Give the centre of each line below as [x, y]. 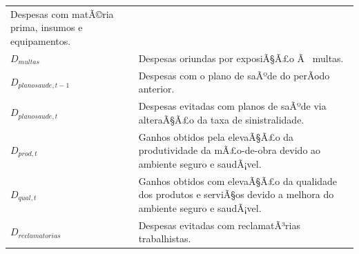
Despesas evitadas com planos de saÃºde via [232, 106]
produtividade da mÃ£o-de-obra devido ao [230, 150]
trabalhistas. [165, 238]
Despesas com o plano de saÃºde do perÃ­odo [234, 75]
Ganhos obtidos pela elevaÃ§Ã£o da [216, 136]
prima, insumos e [47, 27]
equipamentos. [41, 40]
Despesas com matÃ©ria [62, 13]
